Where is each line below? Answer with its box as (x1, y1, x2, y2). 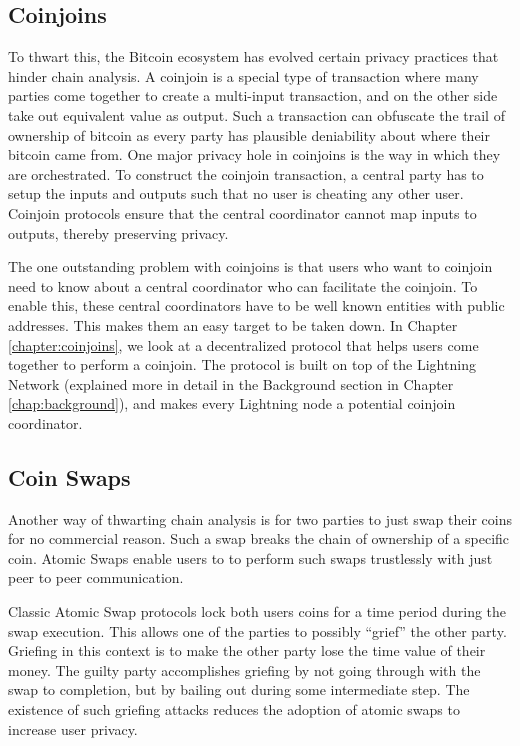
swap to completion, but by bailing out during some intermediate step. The (8, 679, 470, 700)
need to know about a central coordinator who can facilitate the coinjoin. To (8, 275, 478, 296)
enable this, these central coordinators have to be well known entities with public (8, 295, 505, 316)
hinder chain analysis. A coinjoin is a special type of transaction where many (8, 65, 479, 86)
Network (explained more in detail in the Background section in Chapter (8, 373, 454, 394)
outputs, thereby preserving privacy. (8, 222, 229, 243)
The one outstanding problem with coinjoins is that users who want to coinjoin (8, 256, 493, 277)
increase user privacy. (8, 718, 138, 739)
